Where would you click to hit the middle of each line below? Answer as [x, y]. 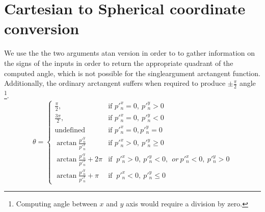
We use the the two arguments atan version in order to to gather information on [130, 53]
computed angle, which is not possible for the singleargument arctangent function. [132, 73]
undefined [70, 130]
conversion [42, 28]
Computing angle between [57, 204]
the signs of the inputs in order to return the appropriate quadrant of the [119, 63]
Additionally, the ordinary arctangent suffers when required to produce [115, 83]
